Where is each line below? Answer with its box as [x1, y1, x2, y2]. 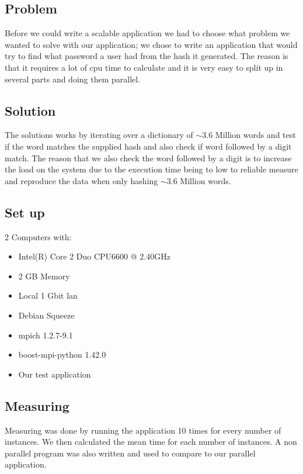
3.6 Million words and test [202, 129, 296, 141]
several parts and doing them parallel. [5, 72, 141, 85]
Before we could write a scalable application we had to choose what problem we [5, 27, 290, 39]
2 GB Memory [18, 269, 70, 282]
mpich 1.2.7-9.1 [18, 328, 73, 341]
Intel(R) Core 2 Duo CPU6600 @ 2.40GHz [18, 250, 170, 262]
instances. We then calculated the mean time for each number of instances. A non [5, 435, 297, 448]
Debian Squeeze [18, 309, 75, 321]
